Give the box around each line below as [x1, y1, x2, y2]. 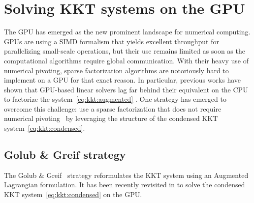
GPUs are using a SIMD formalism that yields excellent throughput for [4, 36, 219, 46]
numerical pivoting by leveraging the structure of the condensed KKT [4, 113, 218, 123]
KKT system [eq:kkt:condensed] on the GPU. [4, 189, 142, 200]
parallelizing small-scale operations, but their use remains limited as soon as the [4, 46, 245, 56]
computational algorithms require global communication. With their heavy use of [4, 55, 249, 65]
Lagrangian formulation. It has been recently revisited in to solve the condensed [4, 179, 245, 190]
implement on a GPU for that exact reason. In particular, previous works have [4, 75, 241, 85]
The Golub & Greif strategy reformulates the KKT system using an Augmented [4, 170, 249, 180]
